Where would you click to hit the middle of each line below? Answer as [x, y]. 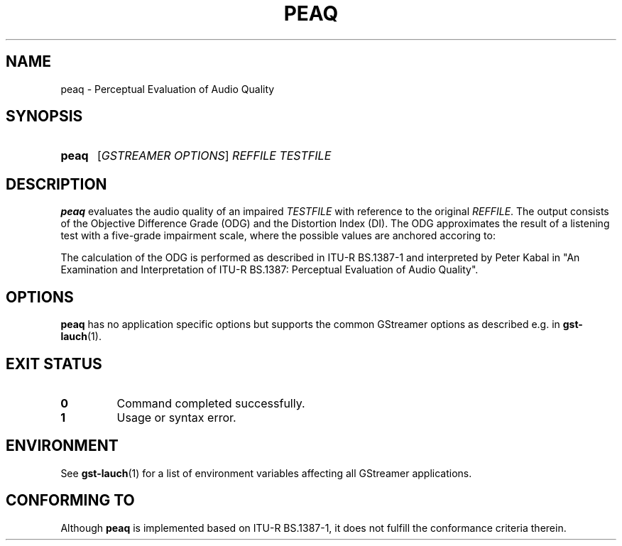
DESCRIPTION [56, 184]
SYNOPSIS [44, 116]
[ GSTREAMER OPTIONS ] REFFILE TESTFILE [214, 156]
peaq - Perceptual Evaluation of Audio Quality [168, 89]
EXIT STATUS [54, 364]
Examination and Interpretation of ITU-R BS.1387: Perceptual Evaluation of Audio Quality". [269, 270]
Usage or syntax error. [176, 417]
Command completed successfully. [211, 403]
